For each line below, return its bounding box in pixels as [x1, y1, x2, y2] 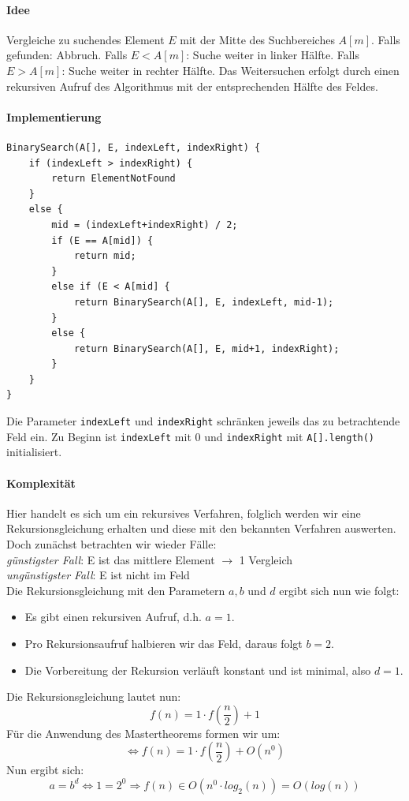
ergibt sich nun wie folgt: [279, 582, 400, 598]
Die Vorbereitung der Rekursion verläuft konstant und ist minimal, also [24, 661, 371, 678]
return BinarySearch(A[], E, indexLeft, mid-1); [73, 296, 334, 308]
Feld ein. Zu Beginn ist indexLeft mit [6, 428, 191, 444]
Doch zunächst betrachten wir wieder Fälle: [6, 535, 217, 552]
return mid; [73, 250, 136, 262]
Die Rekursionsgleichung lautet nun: [6, 688, 181, 705]
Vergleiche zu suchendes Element [6, 31, 165, 47]
